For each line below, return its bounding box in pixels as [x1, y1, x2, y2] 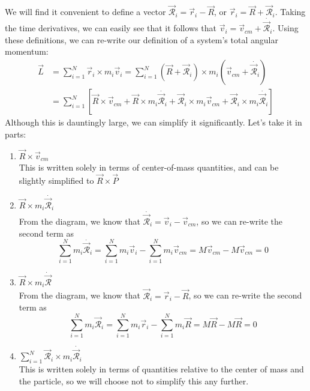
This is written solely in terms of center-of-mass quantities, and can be [19, 161, 279, 174]
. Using [272, 22, 299, 34]
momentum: [5, 45, 49, 58]
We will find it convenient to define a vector [5, 5, 166, 18]
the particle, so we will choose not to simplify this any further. [19, 374, 249, 387]
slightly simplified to [19, 174, 94, 186]
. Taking [275, 5, 306, 18]
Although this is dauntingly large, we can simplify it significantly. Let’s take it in [5, 116, 302, 129]
